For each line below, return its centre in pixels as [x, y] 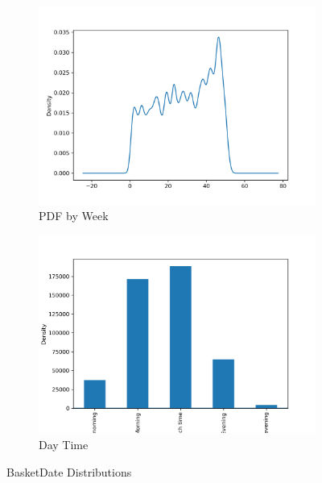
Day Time [64, 444]
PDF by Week [74, 216]
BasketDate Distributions [69, 471]
